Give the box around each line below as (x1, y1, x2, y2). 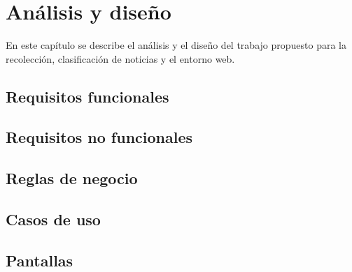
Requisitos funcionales (6, 85, 169, 107)
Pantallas (6, 249, 73, 271)
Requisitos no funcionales (6, 126, 193, 148)
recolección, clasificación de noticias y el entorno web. (6, 51, 235, 66)
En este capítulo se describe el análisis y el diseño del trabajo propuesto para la (6, 38, 346, 52)
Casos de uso (6, 209, 101, 230)
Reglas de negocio (6, 167, 138, 189)
